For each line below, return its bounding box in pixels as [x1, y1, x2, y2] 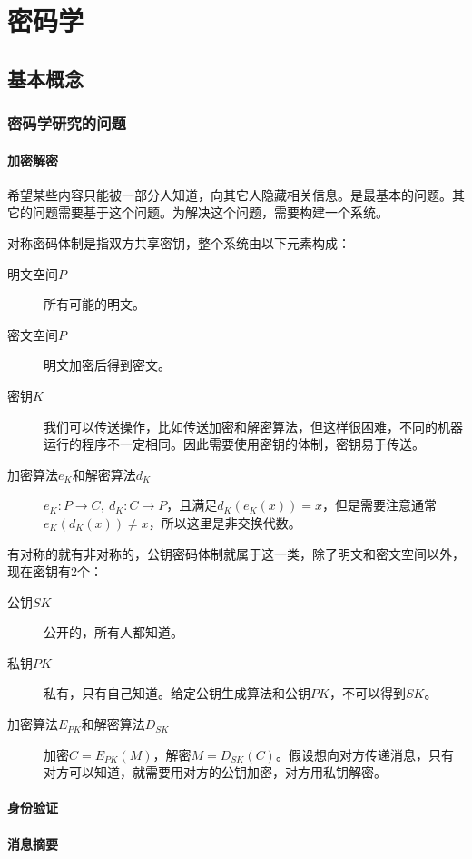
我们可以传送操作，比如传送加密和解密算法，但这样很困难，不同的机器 [44, 416, 463, 435]
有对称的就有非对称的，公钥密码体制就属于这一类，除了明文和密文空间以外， [7, 544, 465, 563]
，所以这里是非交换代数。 [148, 513, 301, 532]
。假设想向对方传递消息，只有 [275, 744, 454, 764]
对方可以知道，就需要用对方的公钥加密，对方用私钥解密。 [44, 763, 387, 782]
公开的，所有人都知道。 [44, 623, 183, 642]
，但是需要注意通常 [321, 495, 437, 514]
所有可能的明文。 [44, 295, 145, 314]
